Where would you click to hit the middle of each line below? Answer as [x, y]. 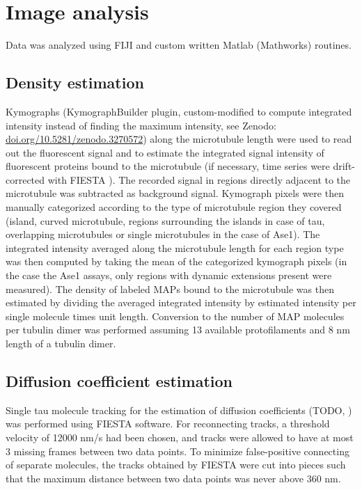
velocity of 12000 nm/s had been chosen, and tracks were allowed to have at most [180, 437]
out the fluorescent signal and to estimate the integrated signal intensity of [165, 152]
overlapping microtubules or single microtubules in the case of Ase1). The [163, 234]
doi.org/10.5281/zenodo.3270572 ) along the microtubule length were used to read [179, 139]
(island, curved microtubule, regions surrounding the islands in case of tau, [165, 220]
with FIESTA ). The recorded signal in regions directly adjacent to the [199, 179]
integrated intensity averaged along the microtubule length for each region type [175, 247]
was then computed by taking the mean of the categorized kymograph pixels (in [176, 261]
